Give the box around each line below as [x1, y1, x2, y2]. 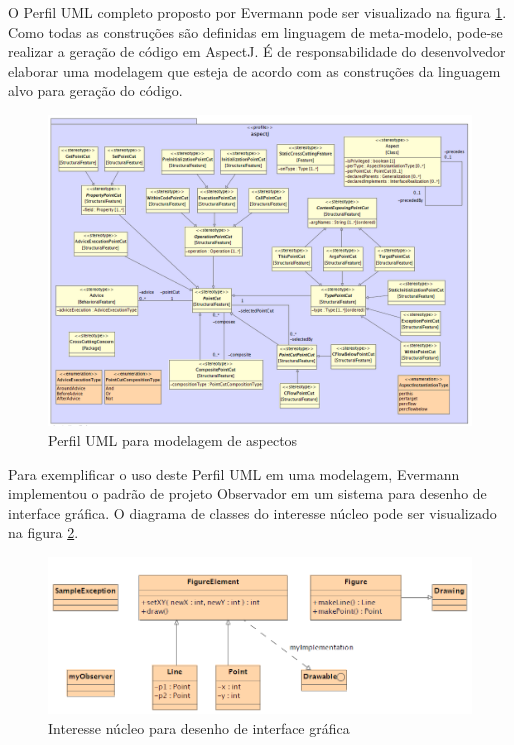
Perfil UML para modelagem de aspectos [48, 429, 298, 450]
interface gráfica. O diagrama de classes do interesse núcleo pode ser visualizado [8, 502, 497, 523]
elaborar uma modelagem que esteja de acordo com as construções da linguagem [8, 60, 501, 81]
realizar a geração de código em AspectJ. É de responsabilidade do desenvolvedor [8, 41, 506, 62]
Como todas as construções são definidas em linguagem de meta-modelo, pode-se [8, 21, 503, 42]
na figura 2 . [8, 522, 79, 543]
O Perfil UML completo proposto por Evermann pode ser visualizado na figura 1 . [8, 2, 507, 22]
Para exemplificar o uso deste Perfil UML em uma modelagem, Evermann [8, 463, 460, 484]
